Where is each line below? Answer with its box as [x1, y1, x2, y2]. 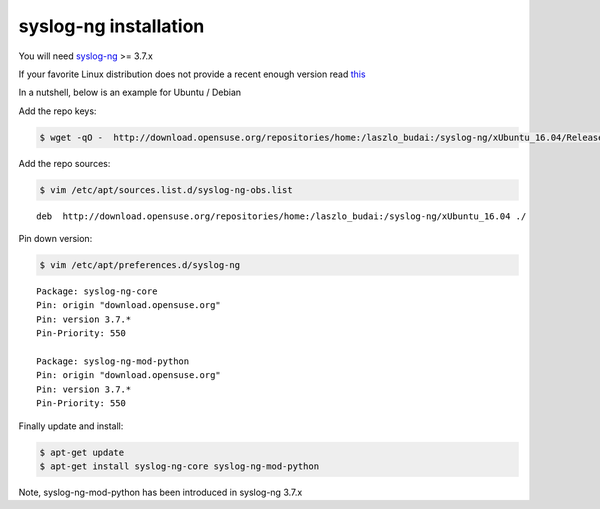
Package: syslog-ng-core [36, 286, 158, 297]
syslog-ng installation [18, 15, 205, 37]
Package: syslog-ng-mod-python [36, 355, 190, 367]
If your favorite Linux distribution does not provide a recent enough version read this [18, 68, 366, 80]
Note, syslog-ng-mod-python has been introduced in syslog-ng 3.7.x [18, 486, 303, 498]
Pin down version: [18, 233, 93, 245]
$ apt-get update [39, 446, 125, 458]
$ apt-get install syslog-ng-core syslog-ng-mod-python [39, 460, 320, 472]
